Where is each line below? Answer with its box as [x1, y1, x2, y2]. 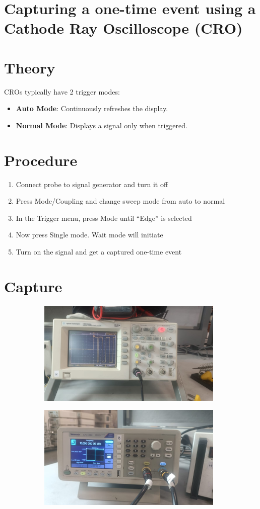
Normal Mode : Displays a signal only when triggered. [16, 120, 187, 130]
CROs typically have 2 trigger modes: [4, 86, 120, 97]
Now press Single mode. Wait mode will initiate [16, 229, 163, 240]
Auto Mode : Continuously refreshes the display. [16, 103, 168, 114]
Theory [4, 57, 55, 77]
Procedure [4, 149, 78, 170]
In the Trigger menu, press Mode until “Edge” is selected [16, 212, 192, 223]
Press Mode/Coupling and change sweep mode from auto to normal [16, 196, 225, 206]
